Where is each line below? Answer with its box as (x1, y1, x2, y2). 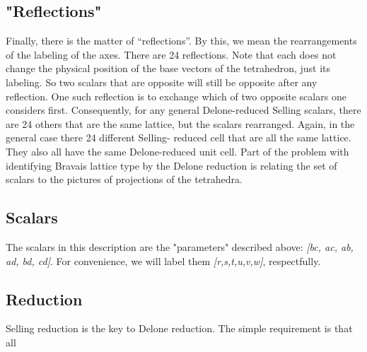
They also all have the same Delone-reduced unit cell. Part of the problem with (6, 143, 349, 158)
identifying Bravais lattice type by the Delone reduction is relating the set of (6, 158, 337, 172)
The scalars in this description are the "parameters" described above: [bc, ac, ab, (6, 239, 354, 254)
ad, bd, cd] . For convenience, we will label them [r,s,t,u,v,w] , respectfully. (6, 253, 321, 268)
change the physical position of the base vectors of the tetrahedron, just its (6, 61, 331, 76)
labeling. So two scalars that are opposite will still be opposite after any (6, 74, 318, 89)
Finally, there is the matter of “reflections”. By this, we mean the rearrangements (6, 33, 357, 48)
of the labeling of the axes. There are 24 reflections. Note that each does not (6, 47, 337, 61)
